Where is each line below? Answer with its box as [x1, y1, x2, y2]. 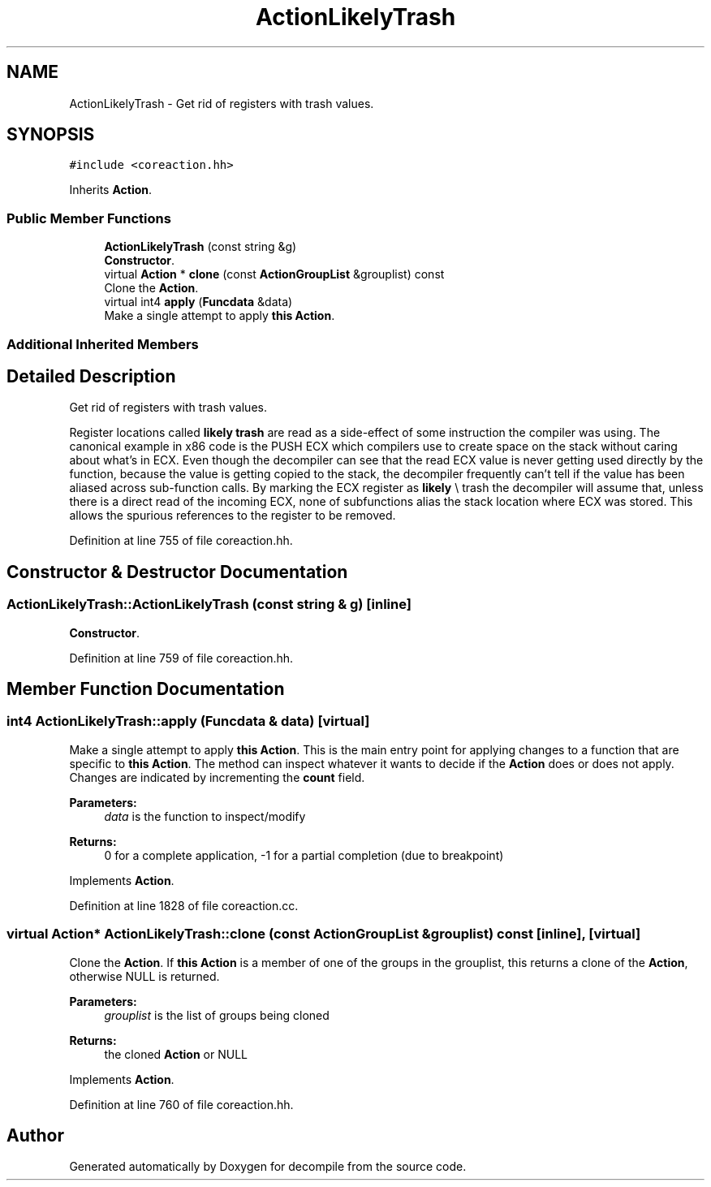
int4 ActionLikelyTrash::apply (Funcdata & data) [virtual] [6, 713, 370, 730]
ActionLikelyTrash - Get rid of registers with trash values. [69, 96, 374, 110]
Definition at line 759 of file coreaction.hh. [69, 650, 294, 665]
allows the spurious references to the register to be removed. [69, 508, 396, 523]
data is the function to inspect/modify [104, 809, 306, 823]
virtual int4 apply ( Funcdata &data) [104, 295, 293, 309]
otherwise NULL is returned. [69, 969, 220, 983]
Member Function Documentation [6, 679, 285, 700]
